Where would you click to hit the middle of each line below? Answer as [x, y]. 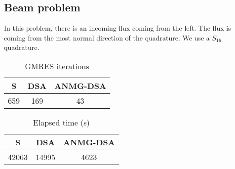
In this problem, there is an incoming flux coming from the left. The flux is [117, 28]
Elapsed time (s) [61, 122]
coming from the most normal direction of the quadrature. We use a [107, 37]
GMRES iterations [57, 66]
